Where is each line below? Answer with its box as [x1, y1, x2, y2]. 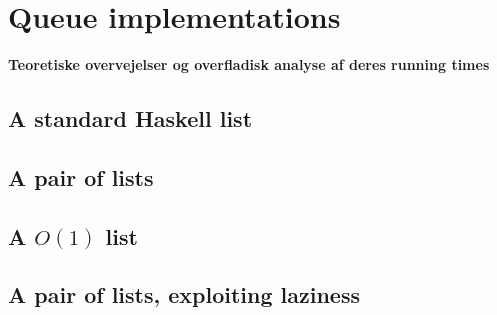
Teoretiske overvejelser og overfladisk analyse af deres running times [8, 54, 490, 75]
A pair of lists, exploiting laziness [8, 279, 360, 310]
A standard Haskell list [8, 103, 253, 134]
